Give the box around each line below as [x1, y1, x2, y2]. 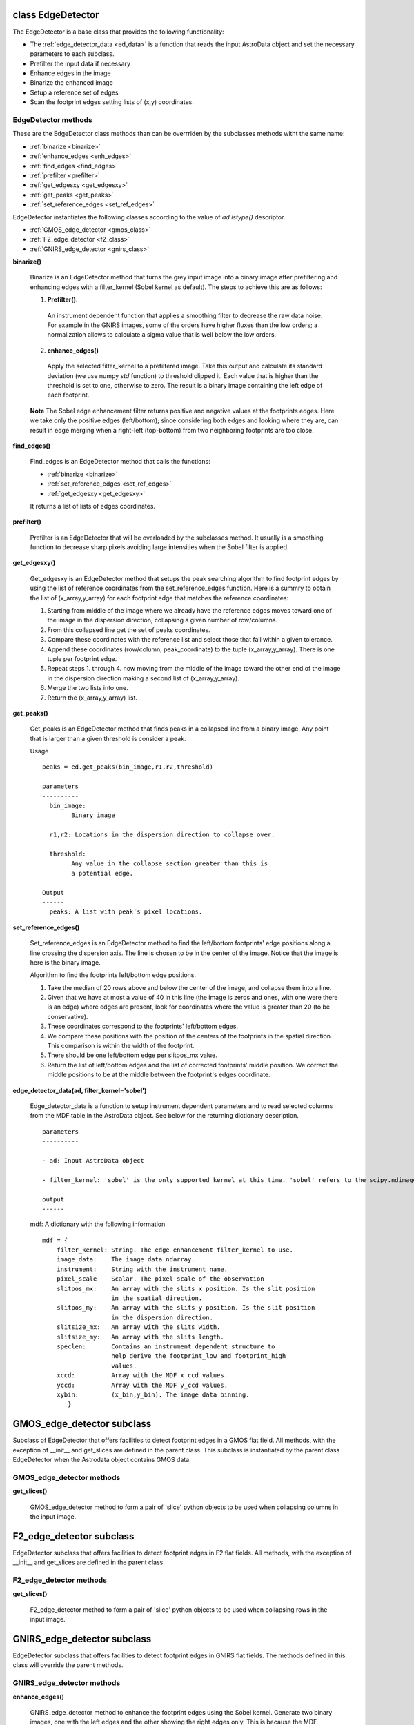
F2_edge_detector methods [12, 1575, 107, 1585]
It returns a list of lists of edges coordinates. [30, 502, 155, 510]
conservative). [47, 1012, 89, 1021]
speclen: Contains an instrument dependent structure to [56, 1342, 275, 1350]
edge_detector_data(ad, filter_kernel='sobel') [12, 1086, 147, 1094]
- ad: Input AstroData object [42, 1156, 145, 1164]
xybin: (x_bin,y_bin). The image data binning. [56, 1390, 250, 1399]
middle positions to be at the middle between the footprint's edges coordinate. [47, 1070, 270, 1079]
